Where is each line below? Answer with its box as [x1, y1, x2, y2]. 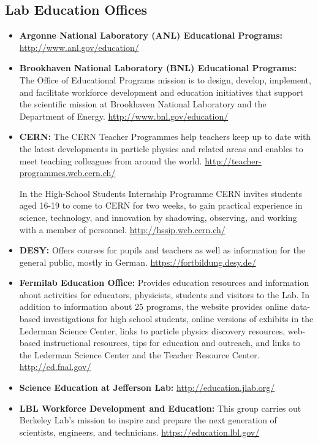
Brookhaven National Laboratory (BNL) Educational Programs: [19, 61, 297, 74]
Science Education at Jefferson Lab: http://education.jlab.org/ [19, 381, 275, 394]
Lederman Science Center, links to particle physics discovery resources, [19, 324, 286, 337]
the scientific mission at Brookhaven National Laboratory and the [19, 98, 267, 110]
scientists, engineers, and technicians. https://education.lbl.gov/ [19, 425, 260, 438]
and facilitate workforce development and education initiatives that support [19, 85, 303, 98]
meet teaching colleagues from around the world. [19, 154, 202, 167]
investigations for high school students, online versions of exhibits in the [43, 312, 314, 325]
